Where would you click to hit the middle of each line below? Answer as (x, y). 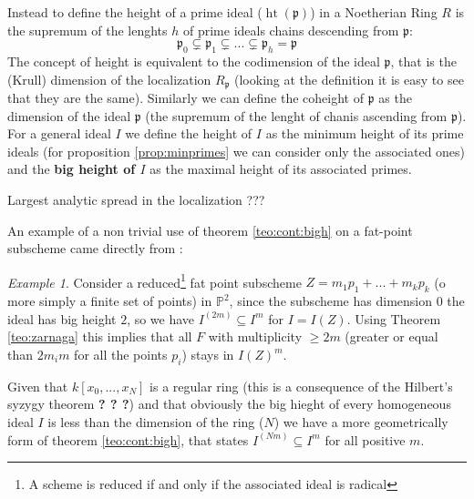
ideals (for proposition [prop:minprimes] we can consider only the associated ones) (237, 151)
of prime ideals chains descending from (291, 30)
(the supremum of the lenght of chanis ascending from (296, 115)
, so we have (161, 318)
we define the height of (189, 133)
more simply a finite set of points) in (110, 301)
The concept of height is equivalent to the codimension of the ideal (194, 61)
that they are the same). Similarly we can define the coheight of (185, 98)
